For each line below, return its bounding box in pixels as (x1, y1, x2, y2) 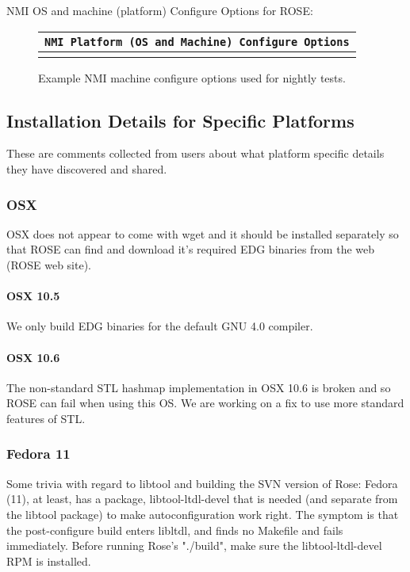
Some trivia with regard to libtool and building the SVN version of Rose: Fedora (6, 475, 398, 491)
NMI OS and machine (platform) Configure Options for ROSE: (6, 2, 313, 18)
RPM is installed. (6, 552, 91, 569)
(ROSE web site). (6, 256, 92, 273)
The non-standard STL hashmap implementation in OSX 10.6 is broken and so (6, 379, 391, 395)
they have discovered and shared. (6, 160, 167, 177)
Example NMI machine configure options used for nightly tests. (38, 69, 346, 86)
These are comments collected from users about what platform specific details (6, 145, 385, 162)
